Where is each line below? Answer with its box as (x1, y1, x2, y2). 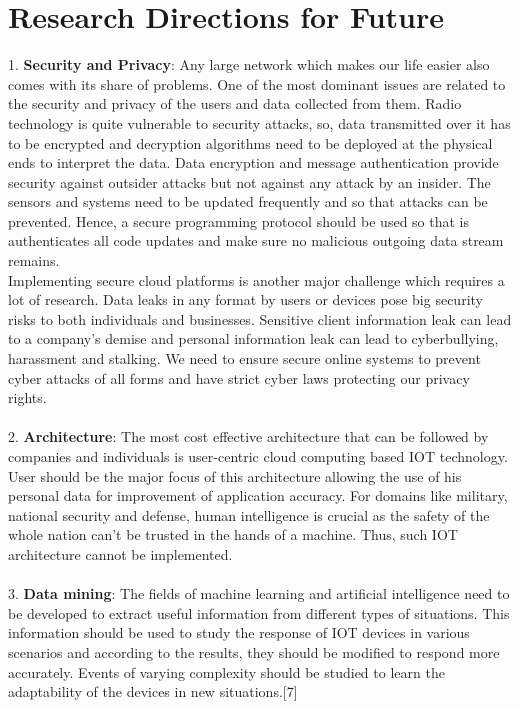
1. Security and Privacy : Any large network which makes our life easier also (8, 54, 490, 75)
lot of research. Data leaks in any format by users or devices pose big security (8, 289, 483, 310)
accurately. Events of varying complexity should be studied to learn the (8, 661, 445, 682)
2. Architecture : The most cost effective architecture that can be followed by (8, 426, 489, 447)
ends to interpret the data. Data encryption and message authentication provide (8, 152, 499, 173)
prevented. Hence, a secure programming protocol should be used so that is (8, 210, 470, 231)
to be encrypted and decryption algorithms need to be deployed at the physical (8, 132, 493, 153)
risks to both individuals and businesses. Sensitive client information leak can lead (8, 308, 512, 329)
